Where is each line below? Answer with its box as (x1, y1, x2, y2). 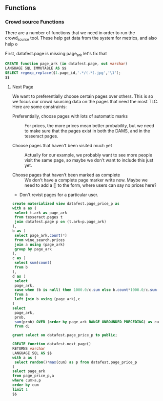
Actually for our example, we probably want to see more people (24, 152, 153, 158)
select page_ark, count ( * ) (14, 233, 67, 238)
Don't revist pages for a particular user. (19, 192, 99, 198)
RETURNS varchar (12, 346, 45, 351)
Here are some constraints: (12, 104, 67, 110)
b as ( (12, 228, 26, 234)
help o (5, 41, 18, 47)
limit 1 (12, 387, 28, 392)
